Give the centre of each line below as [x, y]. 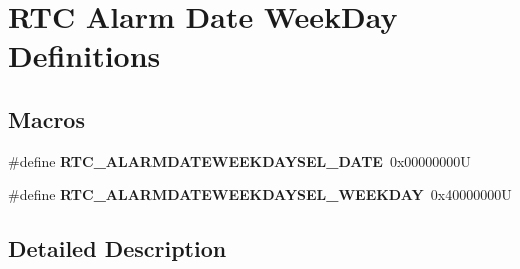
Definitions [84, 55]
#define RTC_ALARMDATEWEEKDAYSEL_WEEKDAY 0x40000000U [260, 194]
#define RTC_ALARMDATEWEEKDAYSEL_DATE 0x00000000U [239, 160]
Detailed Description [117, 248]
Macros [46, 118]
